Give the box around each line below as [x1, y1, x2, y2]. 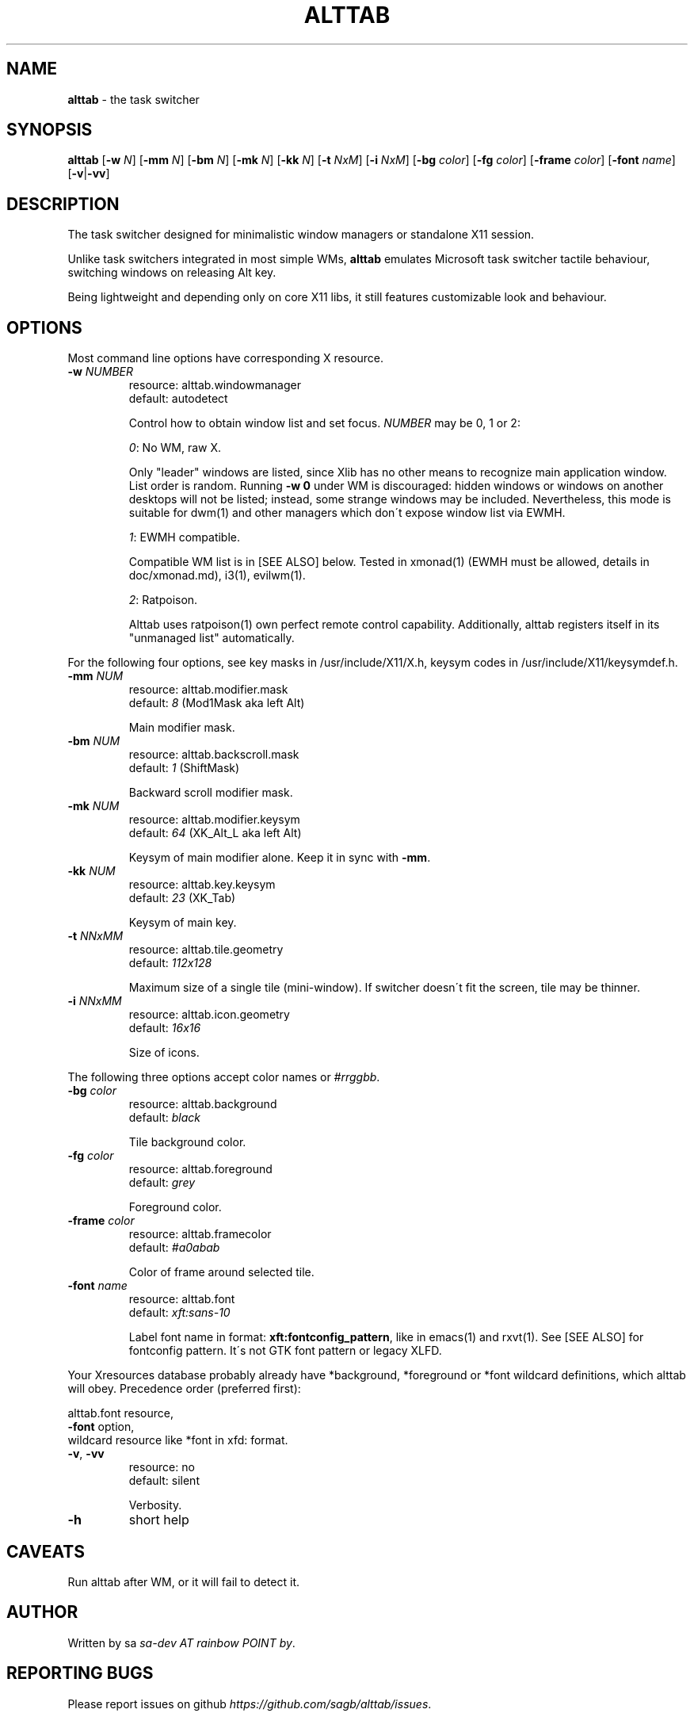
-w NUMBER [67, 365, 133, 379]
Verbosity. [128, 1498, 182, 1512]
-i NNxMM [67, 994, 122, 1008]
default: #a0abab [128, 1241, 220, 1255]
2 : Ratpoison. [128, 593, 198, 607]
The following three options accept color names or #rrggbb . [67, 1070, 380, 1084]
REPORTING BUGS [6, 1663, 154, 1684]
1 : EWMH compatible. [128, 530, 241, 545]
